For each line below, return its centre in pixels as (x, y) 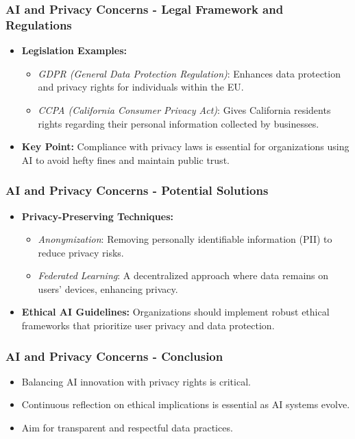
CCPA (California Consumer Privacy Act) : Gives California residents (184, 109)
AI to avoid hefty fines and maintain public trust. (125, 159)
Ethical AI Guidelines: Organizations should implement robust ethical (175, 312)
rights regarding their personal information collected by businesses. (179, 123)
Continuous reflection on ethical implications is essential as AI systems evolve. (186, 404)
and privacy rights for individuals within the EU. (141, 87)
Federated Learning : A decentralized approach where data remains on (183, 275)
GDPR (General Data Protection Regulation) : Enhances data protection (189, 73)
